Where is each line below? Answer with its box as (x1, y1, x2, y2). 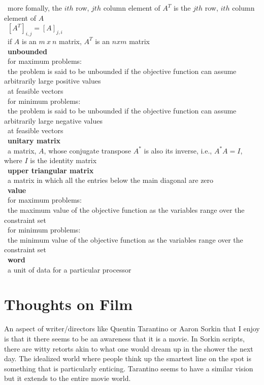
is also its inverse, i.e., (144, 145, 212, 156)
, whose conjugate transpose (44, 145, 131, 156)
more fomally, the (7, 3, 62, 13)
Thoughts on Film (4, 294, 133, 315)
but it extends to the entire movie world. (4, 373, 131, 383)
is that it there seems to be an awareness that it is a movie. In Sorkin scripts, (4, 333, 245, 343)
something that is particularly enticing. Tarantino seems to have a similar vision (4, 363, 253, 373)
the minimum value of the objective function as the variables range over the (7, 234, 243, 245)
